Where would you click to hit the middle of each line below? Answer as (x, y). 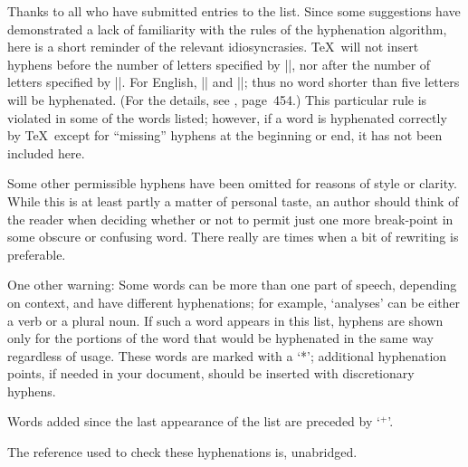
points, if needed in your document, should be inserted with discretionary (211, 373)
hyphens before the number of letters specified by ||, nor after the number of (219, 64)
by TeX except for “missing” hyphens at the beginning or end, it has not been (225, 135)
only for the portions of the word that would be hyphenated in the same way (220, 338)
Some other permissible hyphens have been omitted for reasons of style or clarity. (232, 183)
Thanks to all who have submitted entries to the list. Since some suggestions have (234, 11)
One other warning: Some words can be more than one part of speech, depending (232, 285)
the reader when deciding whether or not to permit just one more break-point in (230, 219)
